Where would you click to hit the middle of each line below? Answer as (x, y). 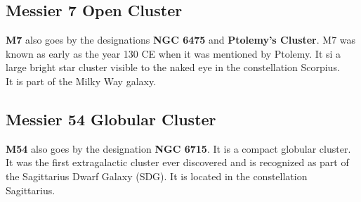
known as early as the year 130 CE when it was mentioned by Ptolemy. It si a (173, 53)
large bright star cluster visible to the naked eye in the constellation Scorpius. (173, 67)
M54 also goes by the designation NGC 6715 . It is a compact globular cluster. (178, 148)
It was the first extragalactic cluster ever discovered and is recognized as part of (177, 162)
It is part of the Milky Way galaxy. (81, 81)
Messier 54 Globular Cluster (111, 119)
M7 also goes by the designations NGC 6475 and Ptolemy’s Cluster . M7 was (181, 40)
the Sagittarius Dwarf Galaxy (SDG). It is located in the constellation (157, 176)
